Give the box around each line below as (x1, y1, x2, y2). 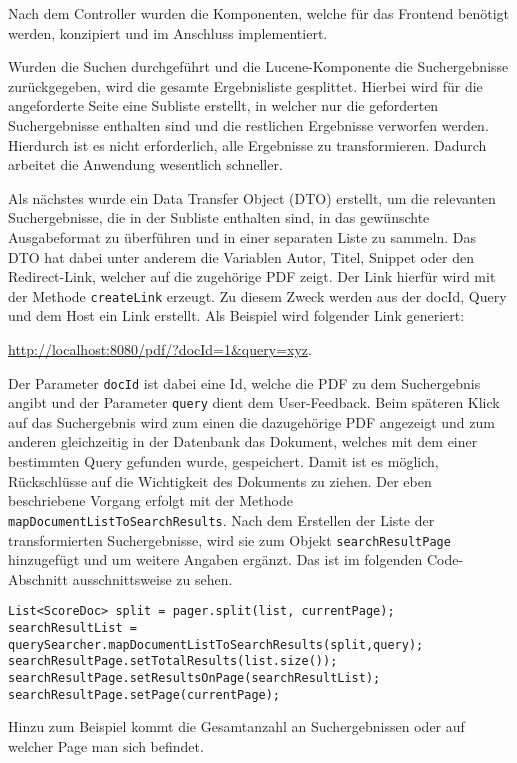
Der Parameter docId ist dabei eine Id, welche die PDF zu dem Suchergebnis (8, 372, 481, 393)
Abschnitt (8, 568, 68, 589)
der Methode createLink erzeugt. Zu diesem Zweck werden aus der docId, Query (8, 285, 507, 306)
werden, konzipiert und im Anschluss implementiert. (8, 22, 328, 43)
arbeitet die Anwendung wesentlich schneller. (8, 154, 283, 175)
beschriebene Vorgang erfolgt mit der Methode (8, 490, 293, 511)
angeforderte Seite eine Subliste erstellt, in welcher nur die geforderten (8, 95, 439, 116)
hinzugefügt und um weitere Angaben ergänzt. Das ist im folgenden (8, 549, 423, 570)
